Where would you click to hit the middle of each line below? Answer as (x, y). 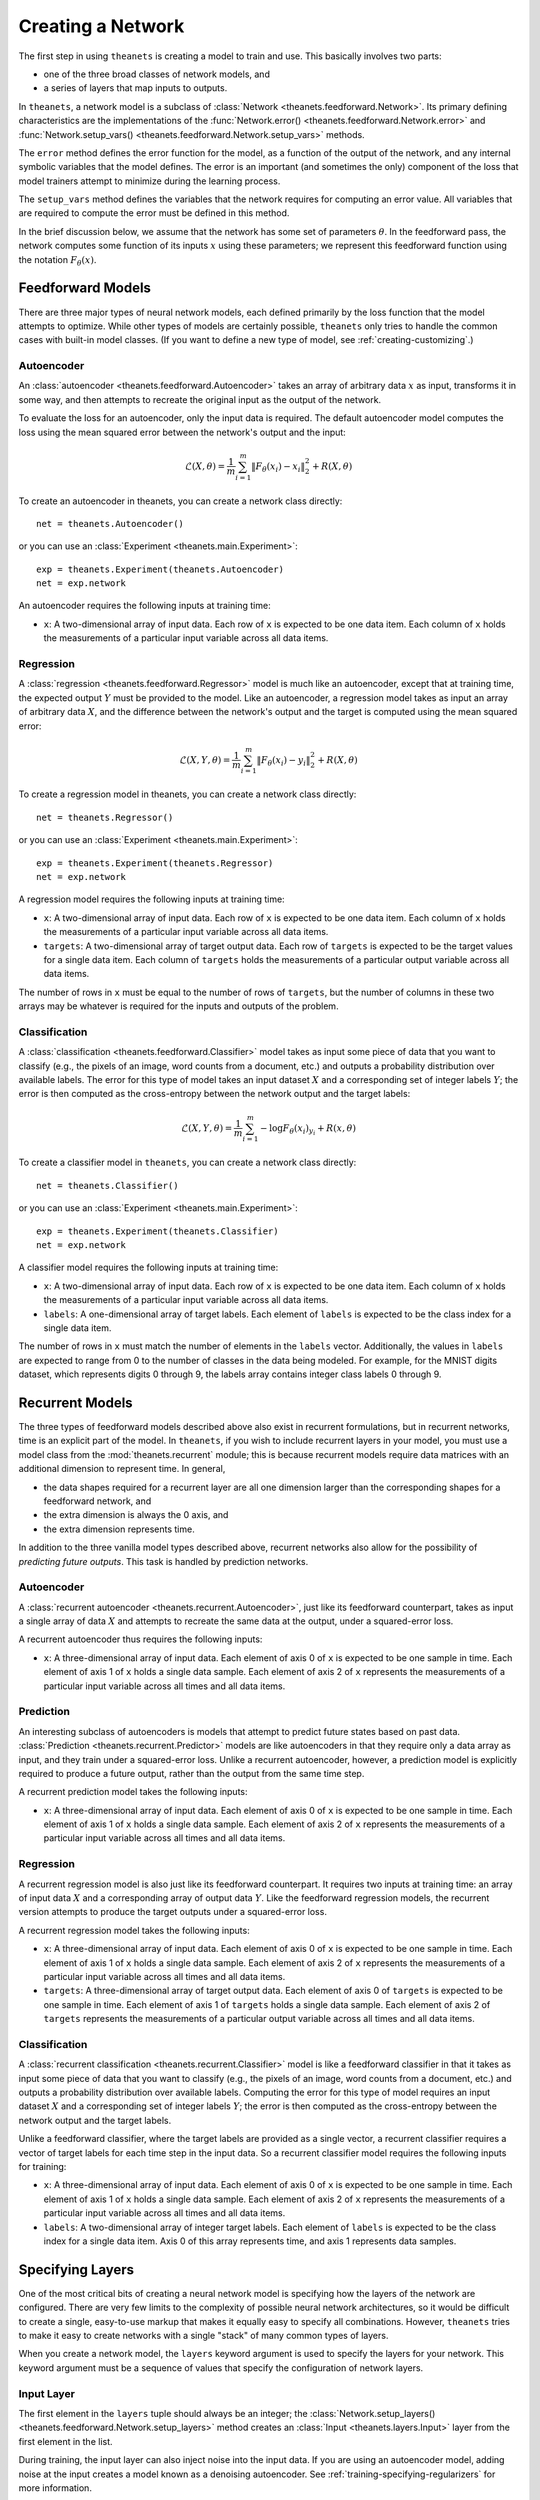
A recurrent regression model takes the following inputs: (134, 1930)
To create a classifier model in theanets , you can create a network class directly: (187, 1162)
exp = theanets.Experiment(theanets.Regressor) (155, 863)
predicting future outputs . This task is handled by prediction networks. (163, 1561)
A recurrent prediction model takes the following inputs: (133, 1792)
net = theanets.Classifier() (107, 1185)
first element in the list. (66, 2441)
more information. (55, 2487)
